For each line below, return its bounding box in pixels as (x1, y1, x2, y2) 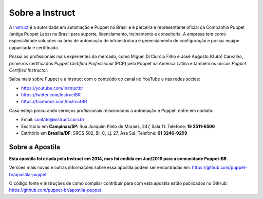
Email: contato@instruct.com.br (21, 117, 85, 123)
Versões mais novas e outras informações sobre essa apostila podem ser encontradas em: (9, 164, 191, 170)
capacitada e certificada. (9, 44, 59, 51)
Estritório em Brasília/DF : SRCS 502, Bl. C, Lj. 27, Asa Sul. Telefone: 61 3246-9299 (21, 130, 188, 136)
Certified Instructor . (9, 67, 49, 73)
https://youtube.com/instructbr (21, 85, 83, 91)
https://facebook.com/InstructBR (21, 99, 87, 105)
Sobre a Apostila (9, 143, 60, 151)
